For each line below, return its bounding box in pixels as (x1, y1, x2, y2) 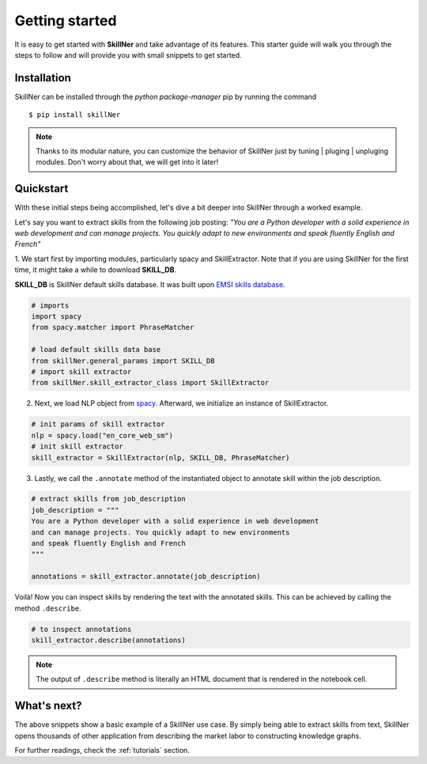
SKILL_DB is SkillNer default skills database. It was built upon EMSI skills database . (14, 279, 285, 289)
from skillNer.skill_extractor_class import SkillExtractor (31, 378, 270, 388)
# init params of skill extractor (31, 420, 165, 429)
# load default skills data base (31, 345, 161, 354)
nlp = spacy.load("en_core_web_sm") (31, 431, 174, 440)
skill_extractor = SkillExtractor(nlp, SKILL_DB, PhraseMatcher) (31, 453, 290, 462)
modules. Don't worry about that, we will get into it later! (36, 157, 219, 167)
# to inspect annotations (31, 625, 132, 634)
